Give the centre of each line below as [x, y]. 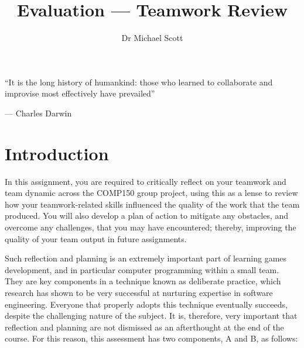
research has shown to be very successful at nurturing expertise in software [139, 292]
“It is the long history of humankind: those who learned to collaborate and [139, 82]
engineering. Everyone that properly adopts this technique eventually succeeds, [146, 304]
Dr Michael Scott [152, 38]
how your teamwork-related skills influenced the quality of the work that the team [152, 204]
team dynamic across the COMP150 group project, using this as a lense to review [151, 193]
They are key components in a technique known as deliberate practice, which [143, 281]
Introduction [57, 153]
